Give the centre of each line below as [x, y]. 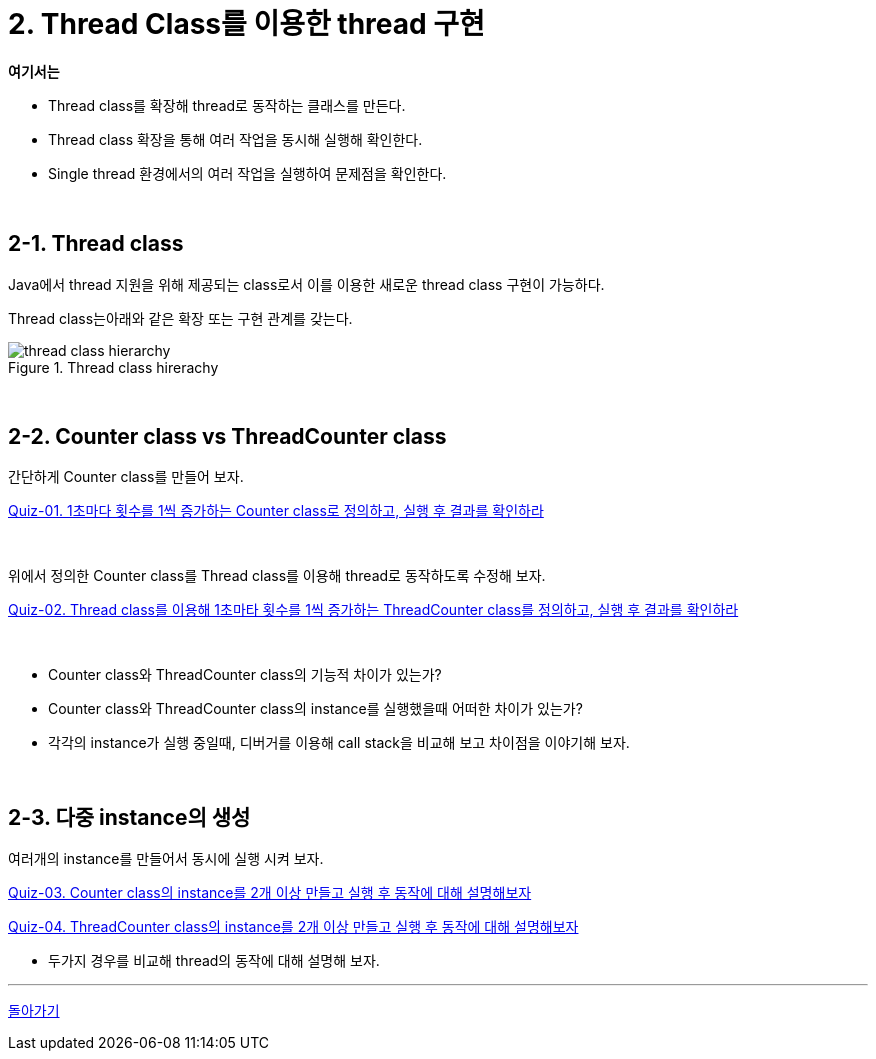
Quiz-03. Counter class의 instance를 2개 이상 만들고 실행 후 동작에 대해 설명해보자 [270, 893]
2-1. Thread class [96, 244]
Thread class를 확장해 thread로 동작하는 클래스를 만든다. [227, 105]
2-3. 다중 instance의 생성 [129, 817]
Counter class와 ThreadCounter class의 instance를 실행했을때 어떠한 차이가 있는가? [315, 709]
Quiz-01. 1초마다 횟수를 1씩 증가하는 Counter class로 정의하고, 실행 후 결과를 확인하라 [276, 511]
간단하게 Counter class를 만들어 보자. [126, 477]
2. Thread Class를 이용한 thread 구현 [246, 24]
